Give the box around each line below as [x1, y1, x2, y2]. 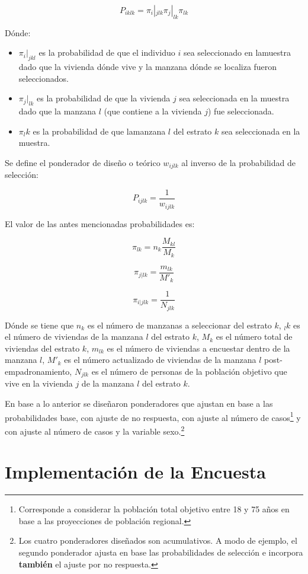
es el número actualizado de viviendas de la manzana [64, 353, 256, 366]
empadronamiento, [5, 365, 72, 378]
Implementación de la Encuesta [5, 460, 266, 484]
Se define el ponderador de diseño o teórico [5, 156, 161, 168]
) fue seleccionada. [207, 105, 274, 117]
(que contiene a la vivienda [104, 105, 202, 117]
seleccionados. [18, 72, 69, 84]
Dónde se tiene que [5, 318, 74, 331]
